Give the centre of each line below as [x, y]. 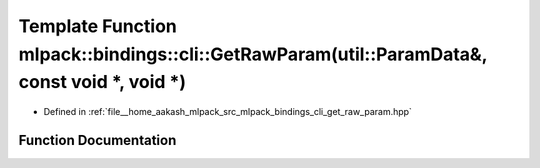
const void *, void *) [102, 82]
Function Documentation [97, 140]
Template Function [97, 26]
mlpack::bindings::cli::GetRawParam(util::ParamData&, [253, 54]
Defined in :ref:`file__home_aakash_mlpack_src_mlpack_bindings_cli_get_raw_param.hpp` [227, 112]
